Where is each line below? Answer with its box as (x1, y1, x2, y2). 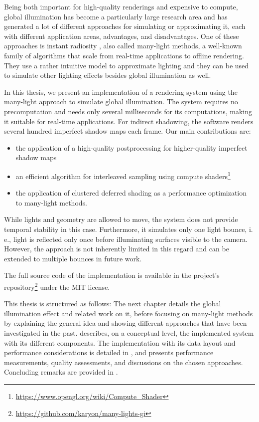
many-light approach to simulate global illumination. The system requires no (4, 96, 238, 107)
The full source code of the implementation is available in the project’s (4, 270, 220, 280)
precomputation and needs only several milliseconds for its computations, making (4, 106, 252, 116)
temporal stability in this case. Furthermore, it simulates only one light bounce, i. (4, 223, 253, 234)
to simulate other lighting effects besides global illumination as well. (4, 70, 211, 80)
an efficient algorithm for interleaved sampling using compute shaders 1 (15, 169, 231, 181)
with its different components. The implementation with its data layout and (4, 337, 236, 348)
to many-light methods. (15, 197, 87, 208)
